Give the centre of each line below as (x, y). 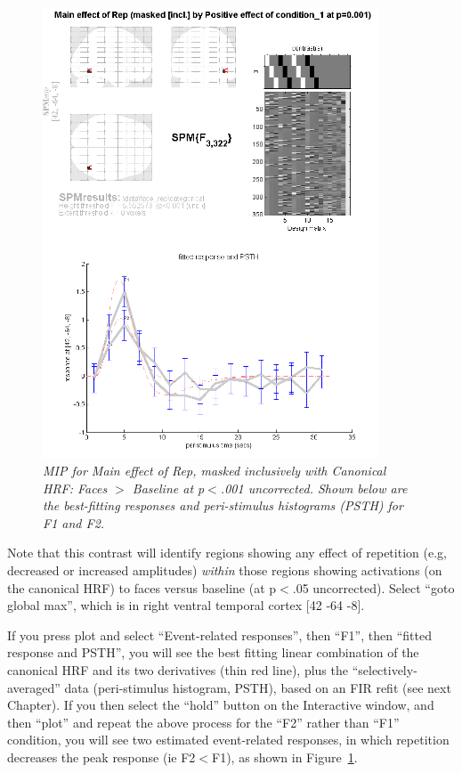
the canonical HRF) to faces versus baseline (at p (142, 587)
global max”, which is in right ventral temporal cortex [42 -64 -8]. (186, 605)
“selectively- (385, 669)
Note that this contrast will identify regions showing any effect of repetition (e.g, (227, 553)
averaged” (34, 687)
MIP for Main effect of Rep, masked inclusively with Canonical (215, 471)
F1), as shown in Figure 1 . (284, 757)
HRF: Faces (75, 488)
